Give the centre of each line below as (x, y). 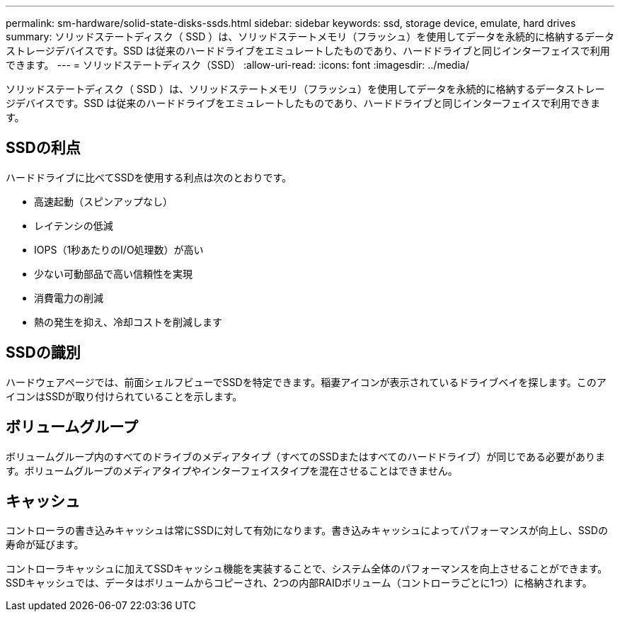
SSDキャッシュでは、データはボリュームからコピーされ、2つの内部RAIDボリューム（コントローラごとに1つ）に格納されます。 (299, 583)
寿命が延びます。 (45, 545)
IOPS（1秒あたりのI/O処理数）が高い (119, 249)
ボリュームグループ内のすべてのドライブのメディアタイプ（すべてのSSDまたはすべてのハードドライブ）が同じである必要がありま (306, 456)
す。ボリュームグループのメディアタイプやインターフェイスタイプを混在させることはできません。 (232, 470)
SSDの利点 (43, 148)
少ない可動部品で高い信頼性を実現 (113, 273)
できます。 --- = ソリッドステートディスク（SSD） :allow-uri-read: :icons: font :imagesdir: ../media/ (237, 65)
